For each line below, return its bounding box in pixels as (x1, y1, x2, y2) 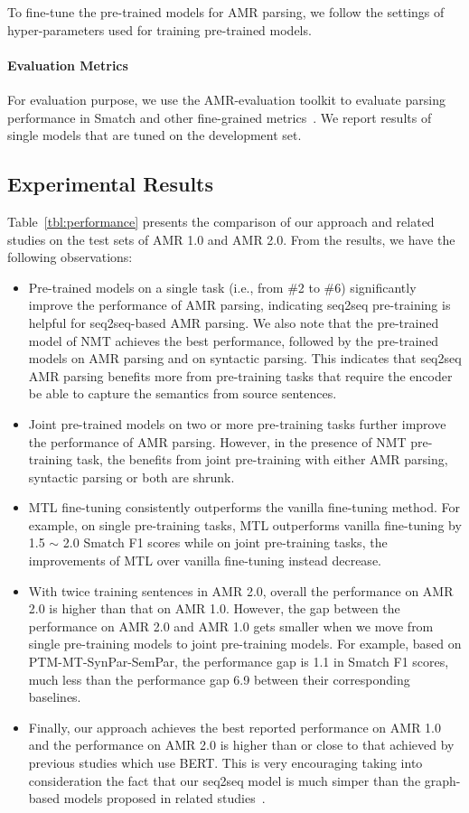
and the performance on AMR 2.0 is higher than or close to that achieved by (28, 735, 455, 754)
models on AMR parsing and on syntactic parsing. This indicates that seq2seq (28, 349, 462, 368)
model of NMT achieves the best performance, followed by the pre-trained (28, 331, 439, 350)
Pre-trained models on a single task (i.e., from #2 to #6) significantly (28, 277, 417, 296)
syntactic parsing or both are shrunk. (28, 467, 235, 486)
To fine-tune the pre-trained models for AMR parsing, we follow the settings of (7, 3, 445, 21)
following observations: (7, 248, 133, 266)
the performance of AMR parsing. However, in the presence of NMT (28, 432, 407, 451)
